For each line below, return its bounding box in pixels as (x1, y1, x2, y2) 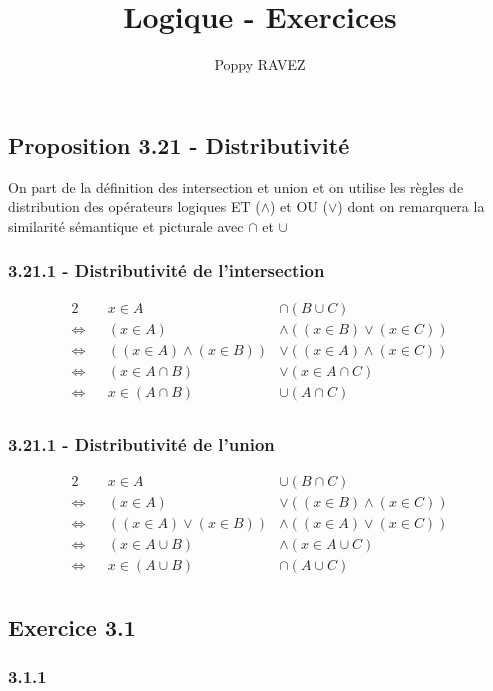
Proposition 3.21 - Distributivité (8, 129, 350, 160)
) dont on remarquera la (337, 196, 485, 217)
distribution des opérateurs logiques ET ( (8, 196, 261, 217)
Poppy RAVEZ (214, 54, 306, 75)
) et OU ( (270, 196, 328, 217)
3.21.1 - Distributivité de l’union (8, 431, 275, 456)
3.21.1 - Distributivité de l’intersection (8, 258, 325, 283)
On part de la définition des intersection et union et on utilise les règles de (8, 176, 464, 197)
